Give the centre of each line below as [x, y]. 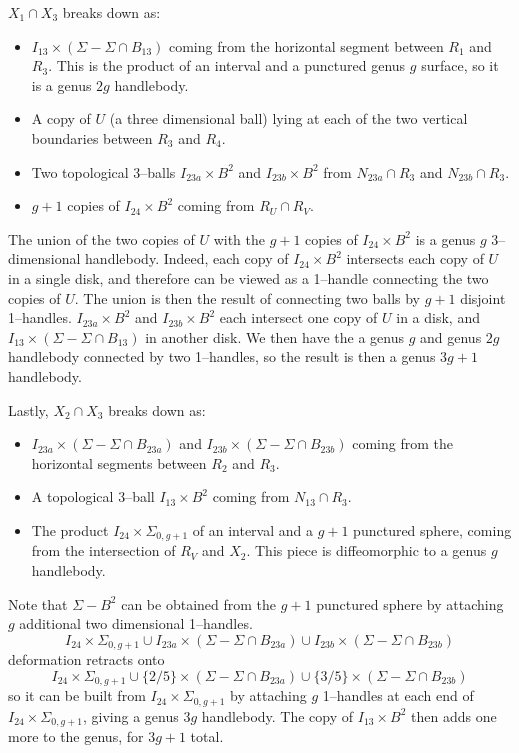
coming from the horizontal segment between [306, 45]
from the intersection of [103, 550]
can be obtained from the [199, 603]
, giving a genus [130, 715]
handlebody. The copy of [277, 715]
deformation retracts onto [86, 659]
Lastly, [28, 409]
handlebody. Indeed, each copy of [187, 258]
